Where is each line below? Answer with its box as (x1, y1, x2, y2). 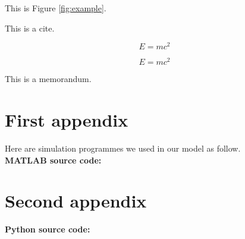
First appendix (5, 108, 128, 132)
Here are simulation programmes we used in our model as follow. (5, 142, 241, 155)
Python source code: (5, 223, 90, 235)
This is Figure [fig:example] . (5, 2, 106, 14)
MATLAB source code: (5, 153, 102, 166)
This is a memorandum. (5, 73, 92, 85)
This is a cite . (5, 21, 55, 34)
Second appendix (5, 188, 147, 213)
